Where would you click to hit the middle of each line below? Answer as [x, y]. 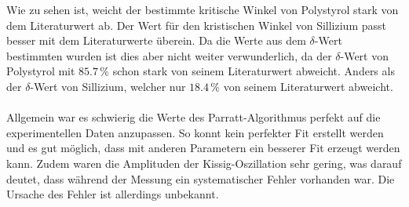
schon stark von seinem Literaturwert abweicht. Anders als [254, 71]
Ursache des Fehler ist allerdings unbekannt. [113, 194]
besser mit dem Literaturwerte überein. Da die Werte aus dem [156, 40]
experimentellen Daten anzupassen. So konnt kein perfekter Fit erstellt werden [195, 132]
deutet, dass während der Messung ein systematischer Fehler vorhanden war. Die [201, 178]
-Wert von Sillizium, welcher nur [108, 86]
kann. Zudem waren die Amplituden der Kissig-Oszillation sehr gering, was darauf [204, 163]
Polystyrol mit [41, 71]
